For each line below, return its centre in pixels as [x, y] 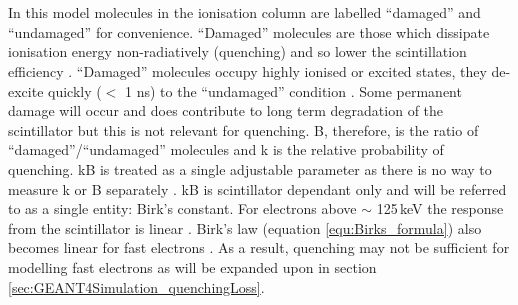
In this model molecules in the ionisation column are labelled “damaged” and [244, 12]
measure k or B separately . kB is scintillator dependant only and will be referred [257, 188]
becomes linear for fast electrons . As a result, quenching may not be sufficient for [259, 247]
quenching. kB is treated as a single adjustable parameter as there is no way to [250, 168]
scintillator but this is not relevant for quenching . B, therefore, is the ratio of [243, 129]
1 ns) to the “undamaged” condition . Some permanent [293, 90]
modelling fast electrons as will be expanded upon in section [192, 266]
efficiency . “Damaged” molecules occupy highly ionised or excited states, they [247, 70]
